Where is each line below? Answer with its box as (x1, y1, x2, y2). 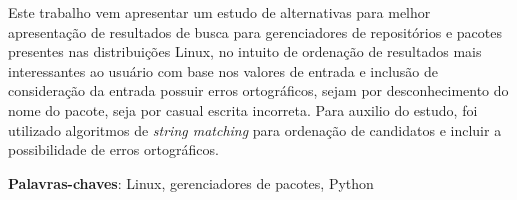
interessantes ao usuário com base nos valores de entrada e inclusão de (8, 60, 439, 81)
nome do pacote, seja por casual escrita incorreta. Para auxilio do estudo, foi (8, 99, 478, 120)
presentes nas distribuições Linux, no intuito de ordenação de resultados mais (8, 41, 482, 62)
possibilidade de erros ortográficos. (8, 139, 219, 160)
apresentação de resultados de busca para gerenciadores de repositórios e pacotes (8, 21, 502, 42)
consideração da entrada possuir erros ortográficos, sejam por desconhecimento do (8, 80, 509, 101)
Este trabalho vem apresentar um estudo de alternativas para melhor (8, 2, 431, 22)
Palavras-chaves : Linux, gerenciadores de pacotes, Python (8, 172, 374, 193)
